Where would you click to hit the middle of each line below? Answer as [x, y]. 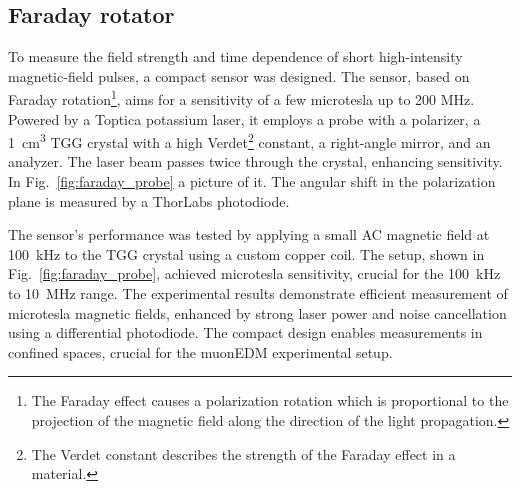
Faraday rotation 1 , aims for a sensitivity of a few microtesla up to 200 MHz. [241, 98]
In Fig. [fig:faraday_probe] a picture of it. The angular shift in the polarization [252, 181]
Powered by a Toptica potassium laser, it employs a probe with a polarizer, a [244, 118]
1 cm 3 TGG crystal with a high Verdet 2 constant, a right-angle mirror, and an [249, 140]
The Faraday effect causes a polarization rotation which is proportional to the [270, 400]
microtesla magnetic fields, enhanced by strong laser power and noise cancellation [257, 312]
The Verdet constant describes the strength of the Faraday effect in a [243, 453]
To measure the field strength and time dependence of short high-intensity [235, 56]
